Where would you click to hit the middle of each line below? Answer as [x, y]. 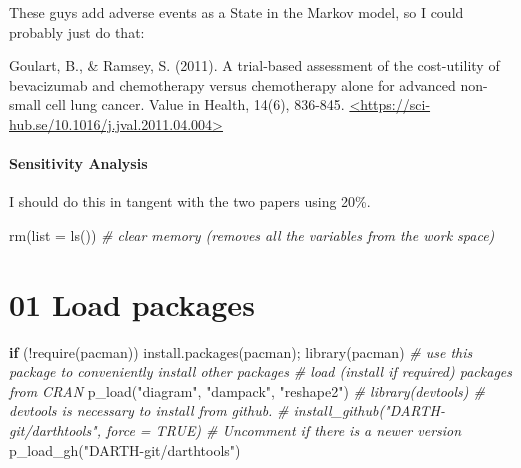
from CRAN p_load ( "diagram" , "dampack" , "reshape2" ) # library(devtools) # [247, 390]
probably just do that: [77, 31]
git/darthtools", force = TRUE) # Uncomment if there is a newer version [235, 430]
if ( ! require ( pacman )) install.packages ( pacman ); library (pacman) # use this [241, 351]
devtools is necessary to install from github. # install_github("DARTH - [227, 410]
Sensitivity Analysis [78, 163]
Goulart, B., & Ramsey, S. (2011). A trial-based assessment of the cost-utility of [254, 65]
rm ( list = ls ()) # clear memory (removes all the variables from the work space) [252, 234]
